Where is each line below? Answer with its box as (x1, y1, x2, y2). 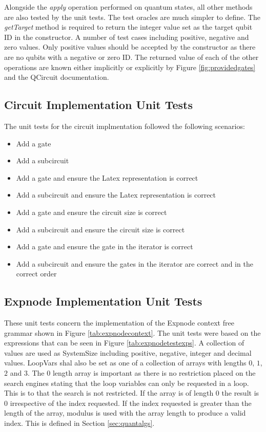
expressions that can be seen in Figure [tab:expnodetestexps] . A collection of (4, 337, 244, 348)
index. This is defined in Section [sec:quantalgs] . (4, 418, 155, 428)
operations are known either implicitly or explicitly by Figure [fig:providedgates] (4, 61, 256, 72)
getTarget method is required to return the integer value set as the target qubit (4, 21, 253, 32)
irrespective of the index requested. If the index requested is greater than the (10, 397, 252, 408)
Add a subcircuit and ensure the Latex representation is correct (16, 189, 216, 200)
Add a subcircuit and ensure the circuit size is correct (16, 224, 185, 234)
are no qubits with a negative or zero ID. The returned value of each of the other (4, 51, 259, 62)
